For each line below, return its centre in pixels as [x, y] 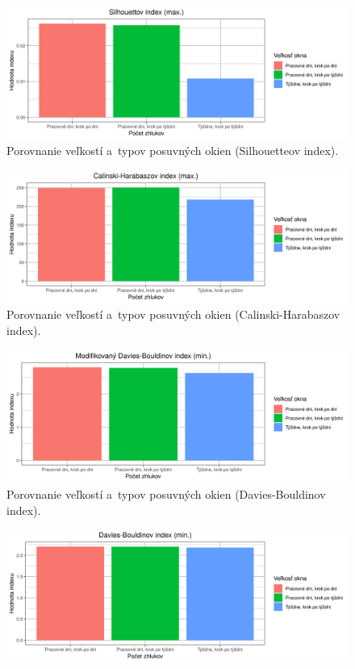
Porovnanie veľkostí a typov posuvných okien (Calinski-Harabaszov [173, 314]
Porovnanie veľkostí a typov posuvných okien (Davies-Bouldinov [166, 493]
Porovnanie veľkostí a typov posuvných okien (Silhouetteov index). [173, 151]
